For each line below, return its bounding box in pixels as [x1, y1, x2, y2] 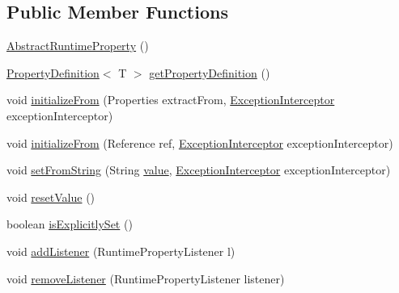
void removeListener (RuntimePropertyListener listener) [6, 270, 285, 287]
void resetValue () [6, 188, 96, 205]
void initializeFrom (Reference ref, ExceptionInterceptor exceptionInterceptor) [6, 134, 393, 151]
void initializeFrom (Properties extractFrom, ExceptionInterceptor [6, 91, 335, 108]
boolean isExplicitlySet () [6, 216, 133, 232]
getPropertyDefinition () [149, 64, 270, 81]
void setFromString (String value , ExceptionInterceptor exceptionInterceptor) [6, 161, 391, 178]
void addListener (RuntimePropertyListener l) [6, 242, 236, 259]
